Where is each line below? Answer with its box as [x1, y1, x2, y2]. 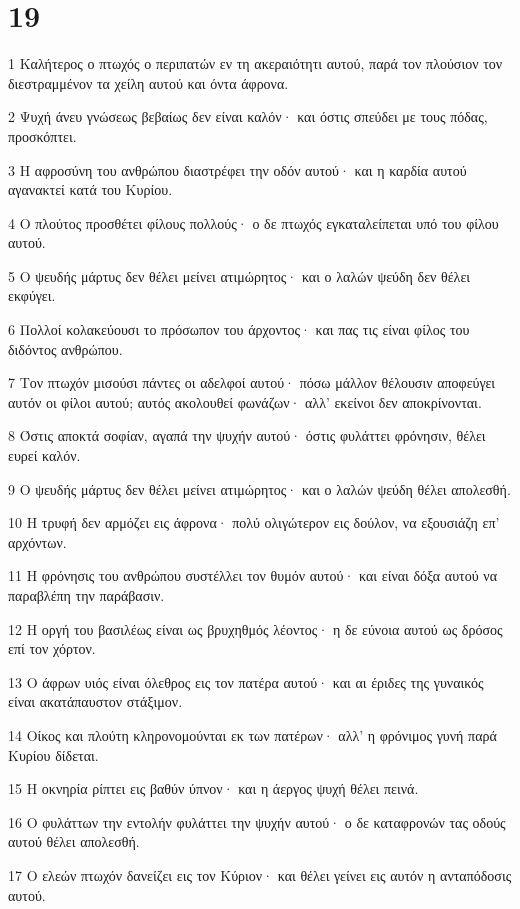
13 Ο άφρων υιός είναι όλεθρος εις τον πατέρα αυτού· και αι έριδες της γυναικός [8, 671, 484, 692]
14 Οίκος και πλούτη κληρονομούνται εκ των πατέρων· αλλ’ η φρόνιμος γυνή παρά [8, 724, 497, 745]
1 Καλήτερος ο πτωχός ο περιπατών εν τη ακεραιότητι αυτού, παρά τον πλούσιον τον [8, 53, 503, 74]
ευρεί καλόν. [8, 445, 81, 466]
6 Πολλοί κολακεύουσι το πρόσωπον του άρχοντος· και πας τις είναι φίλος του [8, 319, 470, 340]
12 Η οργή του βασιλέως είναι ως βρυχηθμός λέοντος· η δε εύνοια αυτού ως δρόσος [8, 618, 503, 639]
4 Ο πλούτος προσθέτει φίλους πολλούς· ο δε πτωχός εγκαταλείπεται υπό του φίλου [8, 212, 499, 233]
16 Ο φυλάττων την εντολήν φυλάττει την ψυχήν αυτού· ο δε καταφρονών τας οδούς [8, 811, 506, 832]
